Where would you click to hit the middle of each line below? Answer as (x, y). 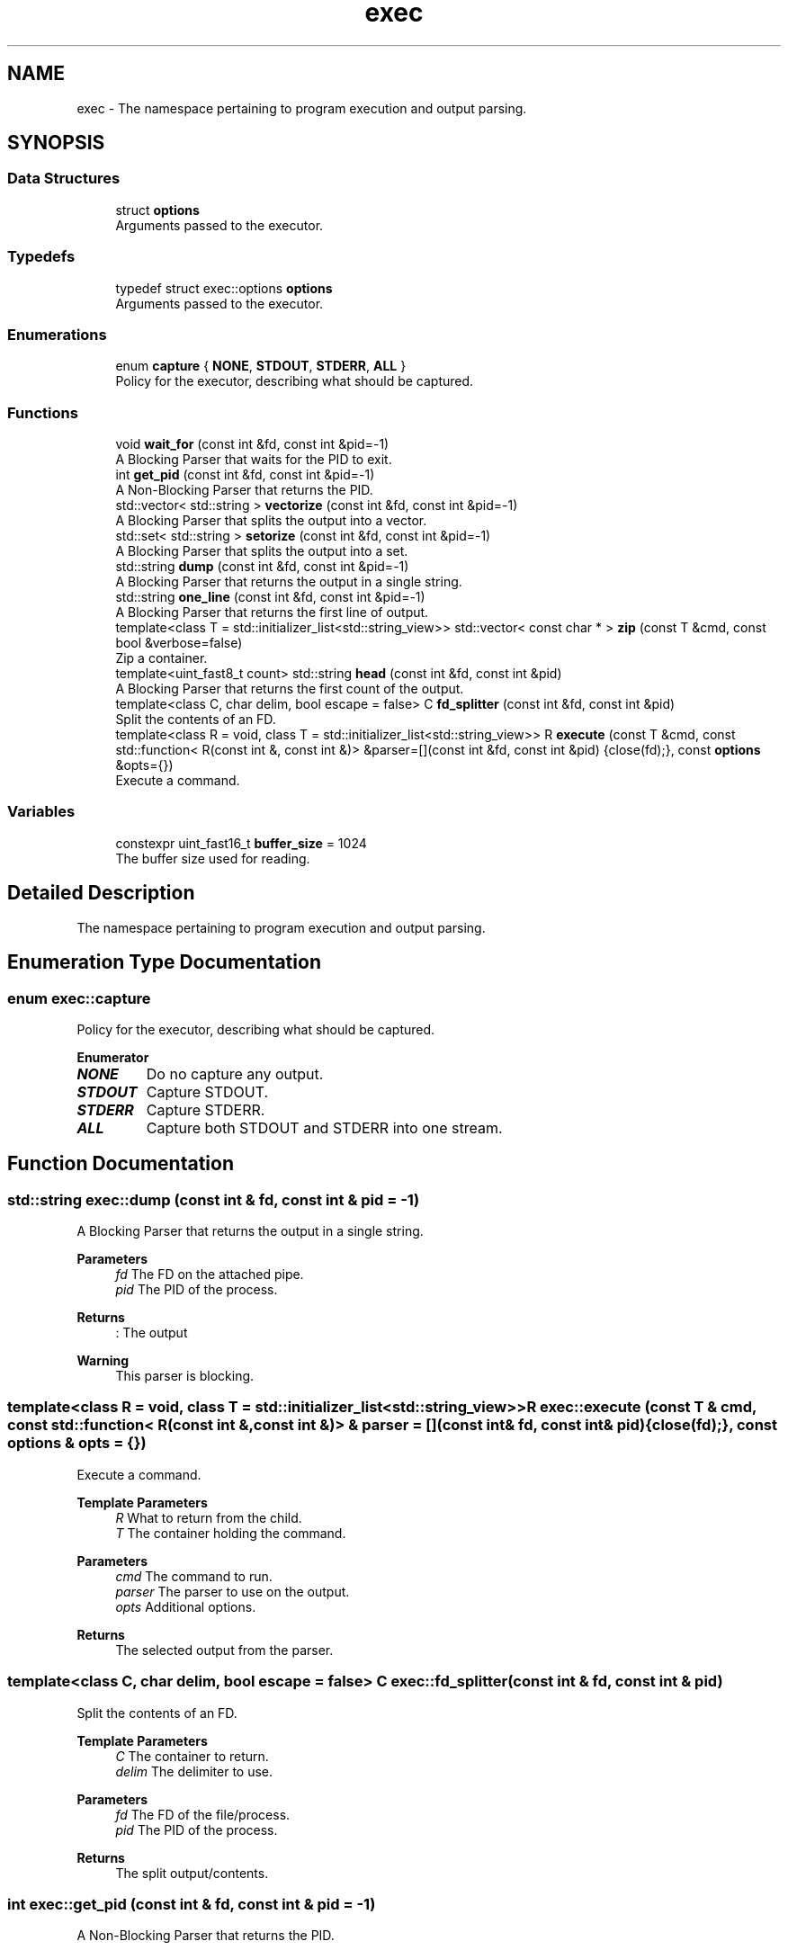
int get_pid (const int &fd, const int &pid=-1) (245, 475)
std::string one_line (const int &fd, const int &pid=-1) (270, 597)
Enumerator (113, 1057)
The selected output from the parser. (224, 1650)
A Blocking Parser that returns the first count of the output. (290, 689)
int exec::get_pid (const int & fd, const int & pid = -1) (192, 1904)
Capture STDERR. (206, 1109)
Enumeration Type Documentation (164, 962)
